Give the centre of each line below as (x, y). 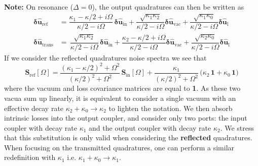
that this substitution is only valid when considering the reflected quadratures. (128, 137)
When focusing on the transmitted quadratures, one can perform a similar (119, 147)
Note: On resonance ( (39, 7)
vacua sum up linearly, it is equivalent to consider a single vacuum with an (120, 98)
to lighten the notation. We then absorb (171, 108)
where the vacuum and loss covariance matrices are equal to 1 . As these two (122, 88)
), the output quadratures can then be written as (168, 7)
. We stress (237, 127)
